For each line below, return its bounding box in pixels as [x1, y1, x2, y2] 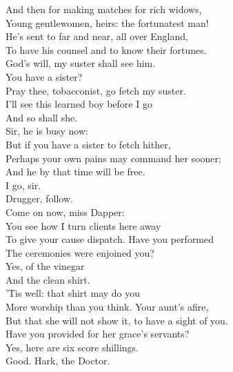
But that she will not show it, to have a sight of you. [6, 313, 228, 327]
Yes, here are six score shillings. [6, 340, 139, 354]
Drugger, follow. [6, 191, 73, 206]
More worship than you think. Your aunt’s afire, [6, 300, 209, 314]
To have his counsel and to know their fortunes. [6, 42, 207, 57]
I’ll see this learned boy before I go [6, 97, 152, 111]
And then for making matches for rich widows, [6, 2, 202, 16]
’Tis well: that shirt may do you [6, 286, 141, 300]
